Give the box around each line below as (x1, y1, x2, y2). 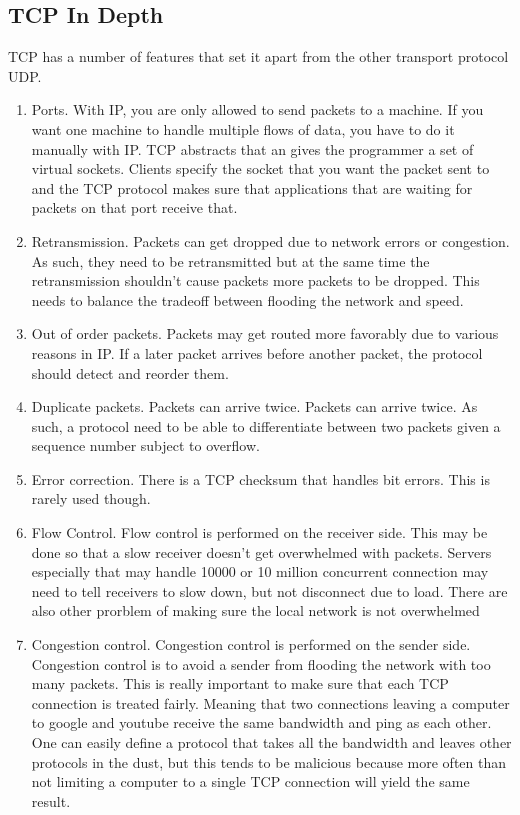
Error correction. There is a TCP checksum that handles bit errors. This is (31, 468, 490, 489)
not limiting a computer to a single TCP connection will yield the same (31, 771, 470, 792)
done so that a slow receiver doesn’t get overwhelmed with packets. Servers (31, 541, 492, 562)
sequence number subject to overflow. (31, 435, 260, 456)
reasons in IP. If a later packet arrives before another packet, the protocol (31, 342, 483, 363)
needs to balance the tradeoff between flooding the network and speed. (31, 289, 464, 310)
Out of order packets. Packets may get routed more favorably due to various (31, 323, 499, 344)
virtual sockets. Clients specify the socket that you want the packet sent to (31, 158, 490, 179)
